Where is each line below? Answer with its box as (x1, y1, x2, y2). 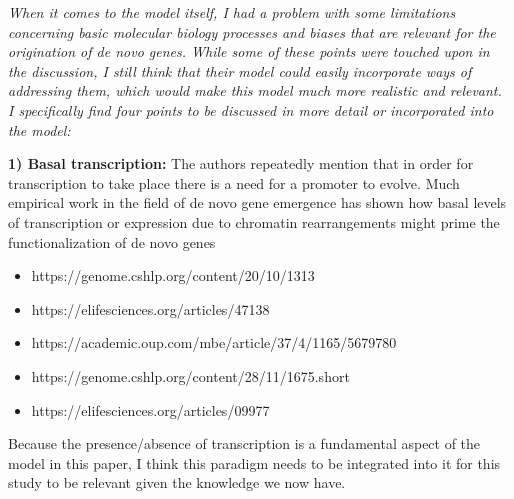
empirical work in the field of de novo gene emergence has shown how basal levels (8, 192, 507, 213)
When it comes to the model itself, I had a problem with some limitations (8, 2, 456, 22)
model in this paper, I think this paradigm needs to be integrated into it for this (8, 452, 501, 473)
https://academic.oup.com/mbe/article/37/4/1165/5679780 (31, 332, 397, 353)
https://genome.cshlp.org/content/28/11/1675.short (31, 365, 350, 386)
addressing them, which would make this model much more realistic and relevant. (8, 80, 502, 101)
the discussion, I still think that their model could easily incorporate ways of (8, 60, 472, 81)
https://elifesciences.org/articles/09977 (31, 399, 270, 420)
